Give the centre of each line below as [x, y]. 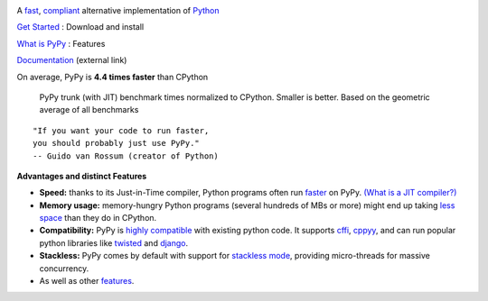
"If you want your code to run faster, [121, 130]
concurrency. [64, 268]
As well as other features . [87, 281]
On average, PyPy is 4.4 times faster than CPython [113, 77]
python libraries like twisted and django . [114, 242]
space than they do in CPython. [98, 218]
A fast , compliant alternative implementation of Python [118, 10]
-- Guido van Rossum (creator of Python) [126, 156]
